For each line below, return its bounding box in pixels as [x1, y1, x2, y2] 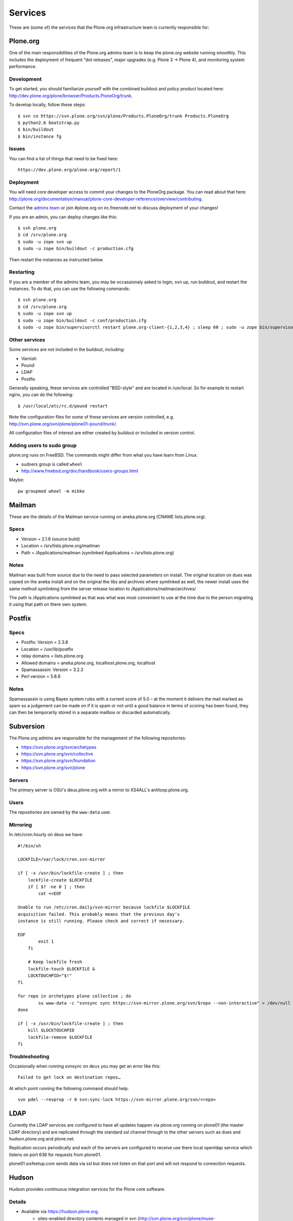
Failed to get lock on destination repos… [18, 1074, 121, 1080]
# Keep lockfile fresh [27, 959, 83, 965]
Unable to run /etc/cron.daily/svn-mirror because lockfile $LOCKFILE [18, 905, 190, 910]
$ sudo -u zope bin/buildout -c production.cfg [18, 246, 134, 252]
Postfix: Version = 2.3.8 [21, 639, 68, 645]
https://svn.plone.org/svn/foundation [21, 758, 96, 764]
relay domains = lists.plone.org [21, 653, 84, 659]
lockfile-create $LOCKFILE [27, 877, 93, 883]
